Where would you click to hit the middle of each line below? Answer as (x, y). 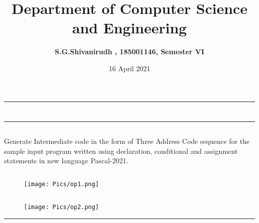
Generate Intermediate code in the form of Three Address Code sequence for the (127, 141)
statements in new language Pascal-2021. (66, 161)
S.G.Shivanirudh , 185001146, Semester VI (129, 52)
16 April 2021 (129, 68)
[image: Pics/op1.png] (62, 184)
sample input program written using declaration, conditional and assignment (121, 151)
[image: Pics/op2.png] (62, 207)
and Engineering (129, 28)
